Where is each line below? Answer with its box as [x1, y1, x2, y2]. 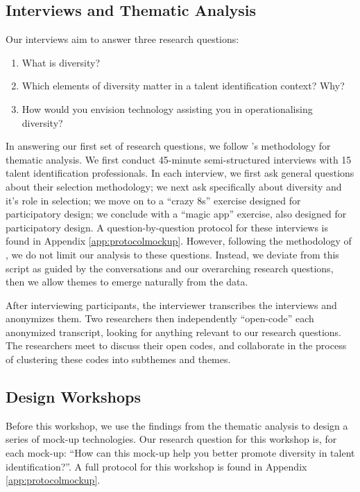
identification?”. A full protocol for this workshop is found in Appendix [6, 459, 307, 473]
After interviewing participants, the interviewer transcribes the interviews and [6, 297, 337, 312]
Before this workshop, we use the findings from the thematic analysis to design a [6, 418, 348, 432]
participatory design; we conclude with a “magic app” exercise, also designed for [6, 207, 347, 221]
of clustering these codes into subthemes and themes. [6, 352, 231, 367]
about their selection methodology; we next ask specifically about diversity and [6, 179, 342, 193]
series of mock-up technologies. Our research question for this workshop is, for [6, 432, 337, 446]
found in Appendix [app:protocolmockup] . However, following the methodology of [6, 234, 352, 248]
